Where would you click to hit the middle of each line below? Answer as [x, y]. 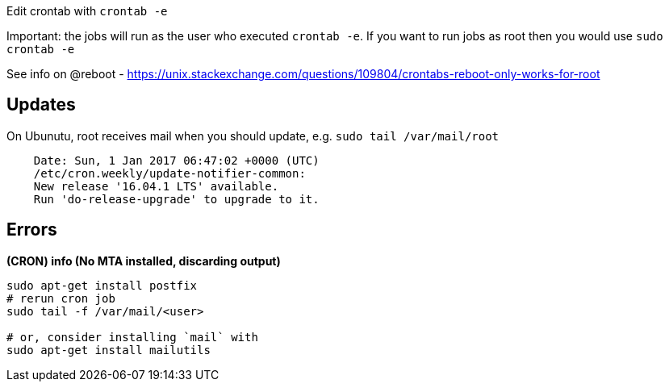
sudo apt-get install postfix [102, 285]
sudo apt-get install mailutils [109, 350]
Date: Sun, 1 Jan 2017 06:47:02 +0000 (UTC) [176, 160]
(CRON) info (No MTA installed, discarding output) [144, 261]
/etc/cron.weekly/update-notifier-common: [169, 173]
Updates [41, 105]
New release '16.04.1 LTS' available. [156, 186]
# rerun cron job [61, 298]
